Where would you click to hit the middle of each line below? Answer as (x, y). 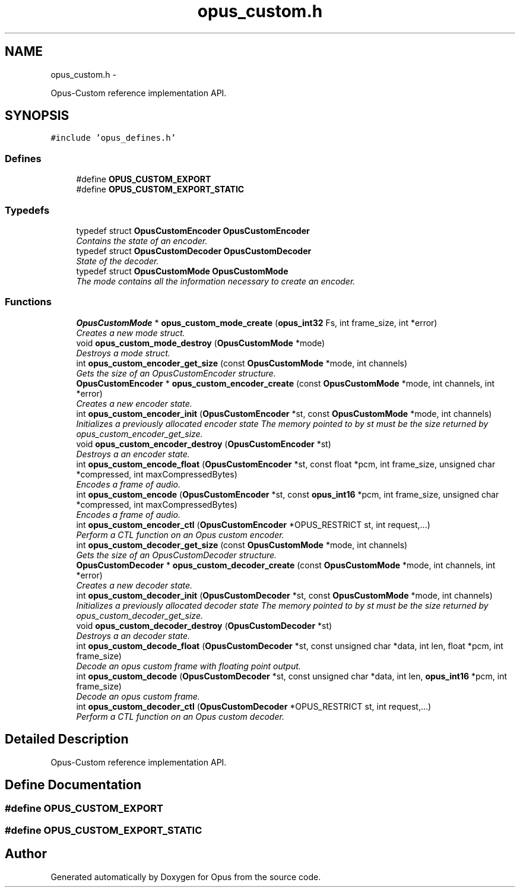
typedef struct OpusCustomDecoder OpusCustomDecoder (194, 251)
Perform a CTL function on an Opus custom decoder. (180, 716)
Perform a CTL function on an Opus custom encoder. (180, 534)
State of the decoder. (118, 261)
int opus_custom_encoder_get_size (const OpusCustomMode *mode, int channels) (242, 363)
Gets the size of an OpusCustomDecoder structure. (177, 555)
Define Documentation (73, 785)
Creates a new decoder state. (134, 585)
